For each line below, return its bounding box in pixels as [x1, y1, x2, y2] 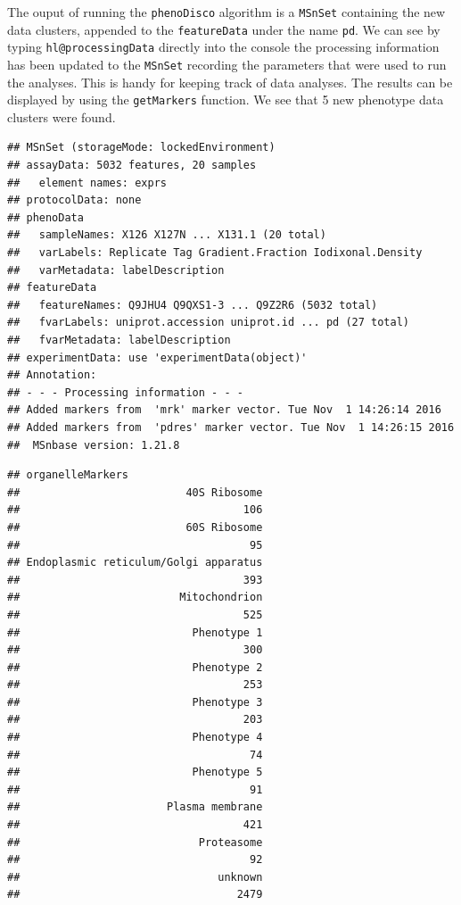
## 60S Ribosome [7, 520, 263, 534]
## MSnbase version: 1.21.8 [7, 438, 180, 452]
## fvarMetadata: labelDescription [7, 334, 231, 346]
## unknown [7, 870, 263, 884]
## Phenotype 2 [7, 660, 263, 674]
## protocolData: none [7, 194, 142, 207]
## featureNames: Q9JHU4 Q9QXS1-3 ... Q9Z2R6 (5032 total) [7, 298, 378, 311]
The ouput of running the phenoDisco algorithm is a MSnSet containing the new [7, 3, 446, 21]
